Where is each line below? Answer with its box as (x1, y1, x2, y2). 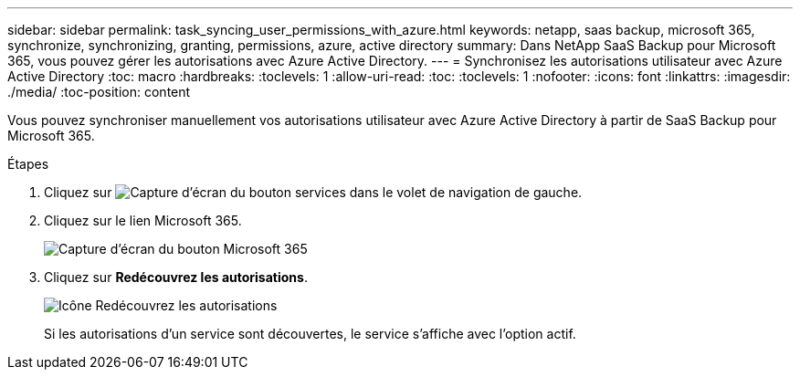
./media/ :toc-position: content (7, 84, 191, 99)
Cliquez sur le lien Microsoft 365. (44, 213, 242, 228)
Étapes (7, 156, 49, 172)
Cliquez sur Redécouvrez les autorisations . (44, 269, 308, 285)
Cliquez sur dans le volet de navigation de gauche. (44, 184, 583, 200)
